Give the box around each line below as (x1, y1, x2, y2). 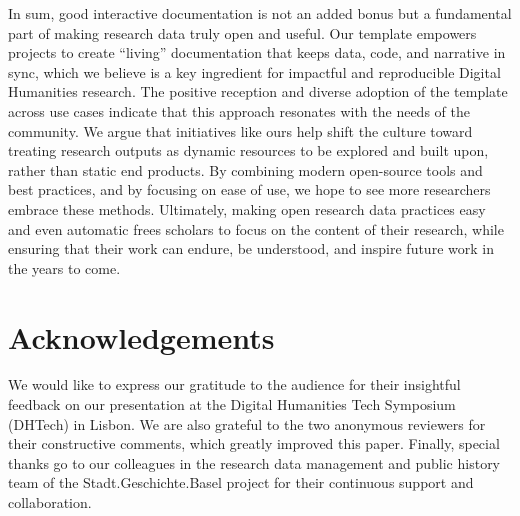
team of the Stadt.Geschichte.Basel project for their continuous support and (8, 472, 474, 493)
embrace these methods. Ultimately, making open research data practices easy (8, 198, 486, 219)
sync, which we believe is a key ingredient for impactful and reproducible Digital (8, 61, 501, 82)
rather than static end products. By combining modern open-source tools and (8, 159, 483, 180)
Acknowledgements (8, 316, 275, 357)
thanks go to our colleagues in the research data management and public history (8, 452, 501, 473)
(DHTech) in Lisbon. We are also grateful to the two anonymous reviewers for (8, 413, 486, 434)
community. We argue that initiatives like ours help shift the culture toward (8, 120, 473, 141)
